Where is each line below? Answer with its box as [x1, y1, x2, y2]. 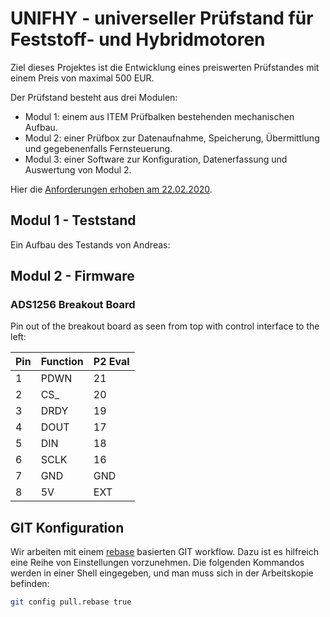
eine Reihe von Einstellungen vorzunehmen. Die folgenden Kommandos [10, 557, 305, 569]
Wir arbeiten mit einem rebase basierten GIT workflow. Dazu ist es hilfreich [10, 546, 319, 558]
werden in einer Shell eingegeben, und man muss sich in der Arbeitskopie [10, 567, 314, 579]
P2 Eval [93, 355, 130, 369]
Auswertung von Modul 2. [24, 163, 132, 176]
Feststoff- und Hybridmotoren [10, 28, 266, 51]
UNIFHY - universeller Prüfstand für [10, 7, 314, 30]
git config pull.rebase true [10, 597, 132, 607]
